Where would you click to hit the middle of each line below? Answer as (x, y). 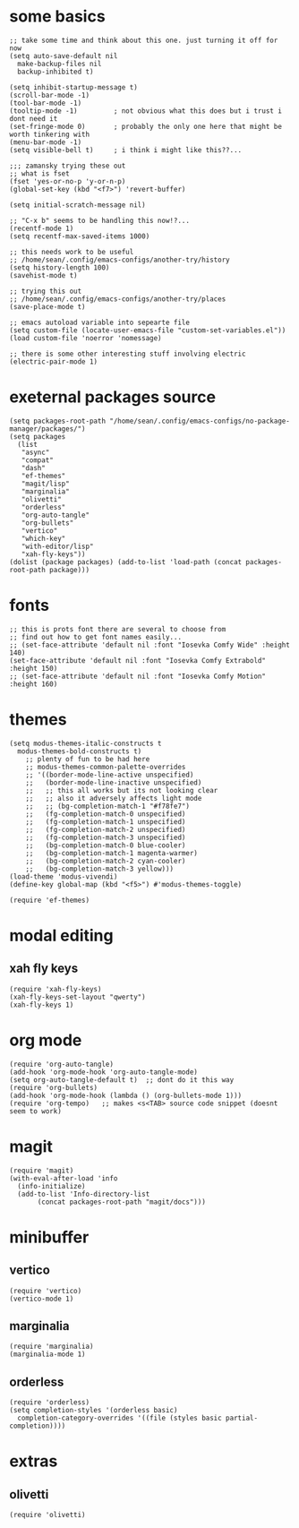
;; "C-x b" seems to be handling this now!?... (100, 220)
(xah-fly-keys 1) (42, 1005)
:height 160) (34, 684)
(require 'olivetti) (48, 1515)
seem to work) (36, 1111)
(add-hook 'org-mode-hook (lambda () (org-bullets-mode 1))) (126, 1095)
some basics (57, 17)
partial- (241, 1418)
